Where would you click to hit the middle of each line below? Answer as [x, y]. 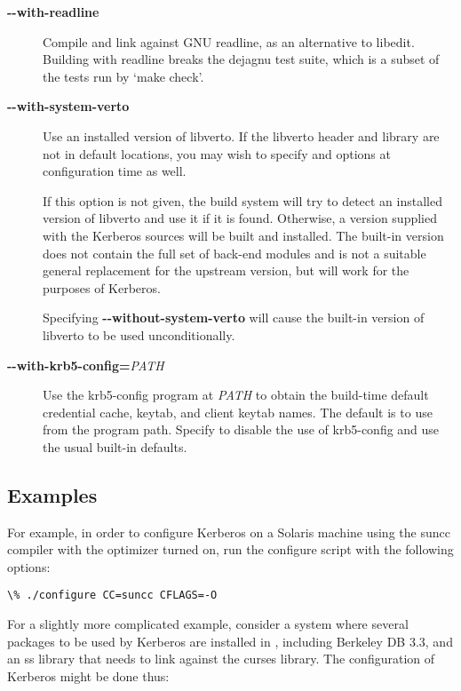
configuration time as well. [115, 171]
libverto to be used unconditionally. [139, 334]
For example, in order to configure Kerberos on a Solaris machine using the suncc [229, 532]
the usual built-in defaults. [115, 446]
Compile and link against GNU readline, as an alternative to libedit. [229, 41]
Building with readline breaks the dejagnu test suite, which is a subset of [241, 59]
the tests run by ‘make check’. [123, 76]
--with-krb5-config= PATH [86, 365]
